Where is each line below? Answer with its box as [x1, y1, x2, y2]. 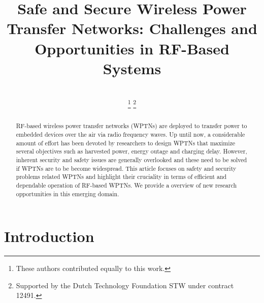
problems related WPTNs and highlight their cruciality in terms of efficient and [16, 172, 227, 181]
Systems [103, 57, 161, 78]
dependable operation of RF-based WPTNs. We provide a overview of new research [16, 180, 237, 189]
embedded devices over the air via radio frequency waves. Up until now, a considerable [16, 130, 245, 138]
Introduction [4, 226, 94, 247]
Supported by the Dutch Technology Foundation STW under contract [16, 280, 234, 290]
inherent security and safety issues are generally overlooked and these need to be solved [16, 155, 247, 164]
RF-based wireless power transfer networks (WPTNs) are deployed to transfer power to [16, 122, 247, 130]
